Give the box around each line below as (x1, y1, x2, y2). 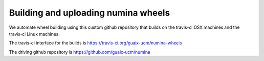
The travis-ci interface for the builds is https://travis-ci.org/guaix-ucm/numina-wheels (9, 40, 182, 46)
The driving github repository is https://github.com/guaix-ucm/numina (9, 49, 151, 55)
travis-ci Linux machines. (9, 31, 60, 37)
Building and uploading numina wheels (9, 7, 170, 18)
